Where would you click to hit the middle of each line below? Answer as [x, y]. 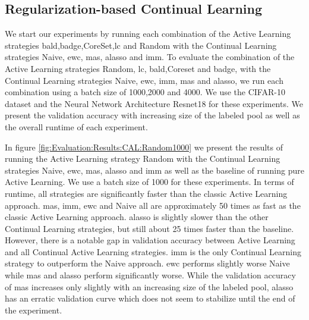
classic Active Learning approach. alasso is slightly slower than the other [137, 217]
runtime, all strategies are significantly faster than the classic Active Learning [146, 193]
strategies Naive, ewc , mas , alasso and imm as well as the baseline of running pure [154, 170]
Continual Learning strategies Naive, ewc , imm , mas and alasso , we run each [144, 80]
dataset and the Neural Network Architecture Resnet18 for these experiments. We [154, 103]
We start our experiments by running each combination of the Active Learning [148, 34]
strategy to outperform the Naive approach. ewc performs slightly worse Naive [147, 263]
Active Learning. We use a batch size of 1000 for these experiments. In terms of [149, 182]
